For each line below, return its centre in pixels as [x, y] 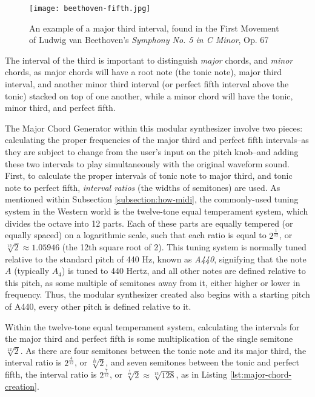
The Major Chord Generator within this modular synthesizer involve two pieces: [154, 128]
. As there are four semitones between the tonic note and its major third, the [163, 350]
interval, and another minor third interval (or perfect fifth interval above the [147, 84]
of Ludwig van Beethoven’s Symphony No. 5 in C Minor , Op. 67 [149, 40]
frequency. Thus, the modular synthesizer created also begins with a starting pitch [157, 294]
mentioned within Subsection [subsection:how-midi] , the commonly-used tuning [152, 199]
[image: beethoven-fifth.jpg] [90, 8]
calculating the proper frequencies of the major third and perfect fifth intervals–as [157, 140]
